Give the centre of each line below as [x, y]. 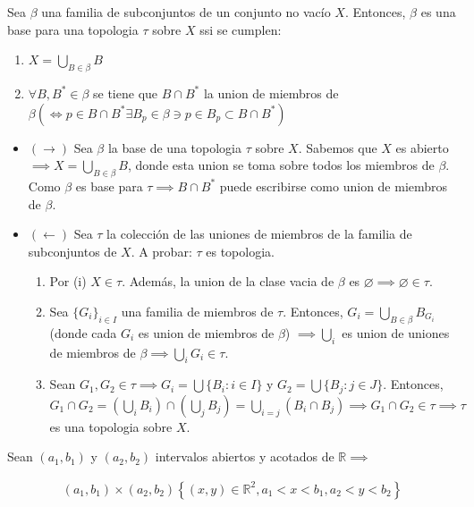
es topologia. [240, 251]
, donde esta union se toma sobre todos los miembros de [281, 165]
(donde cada [83, 332]
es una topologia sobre [111, 426]
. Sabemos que [338, 147]
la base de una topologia [174, 147]
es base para [109, 186]
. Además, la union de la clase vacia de [228, 281]
